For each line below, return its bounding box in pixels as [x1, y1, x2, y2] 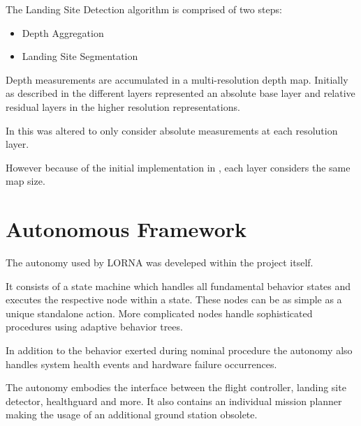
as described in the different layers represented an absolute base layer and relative [6, 86, 355, 100]
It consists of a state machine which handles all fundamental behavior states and [6, 278, 351, 293]
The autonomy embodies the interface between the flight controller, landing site [6, 380, 346, 395]
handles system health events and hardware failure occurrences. [6, 356, 277, 371]
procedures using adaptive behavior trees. [6, 319, 183, 334]
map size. [6, 174, 45, 188]
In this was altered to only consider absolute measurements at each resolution [6, 123, 338, 137]
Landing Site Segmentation [22, 49, 138, 63]
